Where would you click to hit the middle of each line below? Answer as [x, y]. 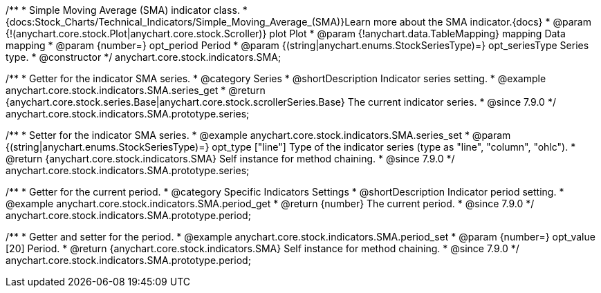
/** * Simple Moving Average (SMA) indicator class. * [127, 10]
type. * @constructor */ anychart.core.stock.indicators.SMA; [144, 57]
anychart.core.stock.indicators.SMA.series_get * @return [136, 90]
